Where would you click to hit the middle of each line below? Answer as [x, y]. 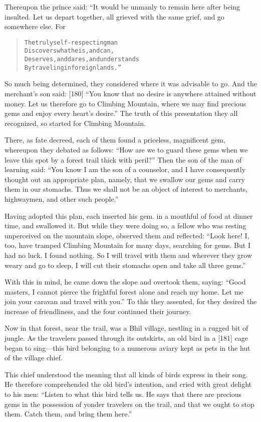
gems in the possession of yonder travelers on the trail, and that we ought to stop [129, 404]
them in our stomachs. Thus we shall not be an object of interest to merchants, [126, 189]
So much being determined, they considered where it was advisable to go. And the [131, 84]
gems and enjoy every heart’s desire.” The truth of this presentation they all [121, 113]
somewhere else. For [35, 26]
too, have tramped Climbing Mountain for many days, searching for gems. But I [127, 245]
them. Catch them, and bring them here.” [68, 414]
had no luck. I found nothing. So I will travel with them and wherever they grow [128, 255]
